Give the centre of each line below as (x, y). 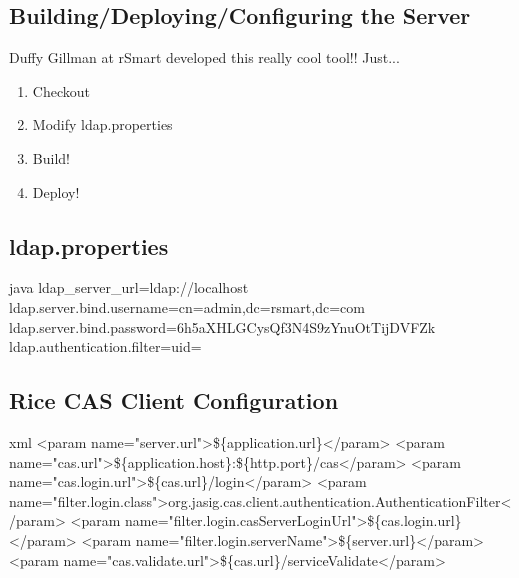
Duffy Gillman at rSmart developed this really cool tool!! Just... (204, 57)
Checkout (61, 90)
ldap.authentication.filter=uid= (105, 346)
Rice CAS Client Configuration (174, 400)
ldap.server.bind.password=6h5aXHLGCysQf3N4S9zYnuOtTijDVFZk (222, 326)
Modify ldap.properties (102, 124)
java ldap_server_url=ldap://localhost (129, 287)
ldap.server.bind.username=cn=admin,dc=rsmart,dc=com (187, 306)
